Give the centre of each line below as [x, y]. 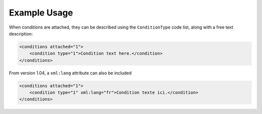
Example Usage [41, 13]
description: [21, 33]
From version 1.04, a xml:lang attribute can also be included [70, 73]
